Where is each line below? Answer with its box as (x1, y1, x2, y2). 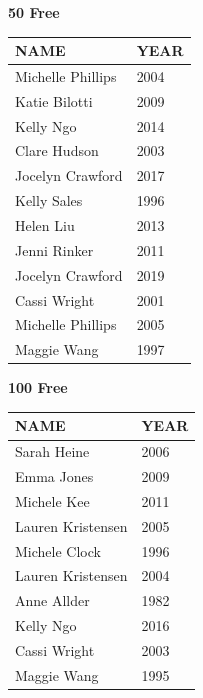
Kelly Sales (15, 190, 83, 211)
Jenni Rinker (15, 239, 94, 260)
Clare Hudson (15, 140, 99, 161)
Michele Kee (15, 490, 90, 511)
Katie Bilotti (15, 90, 93, 111)
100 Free (8, 377, 68, 398)
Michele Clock (15, 540, 101, 561)
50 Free (8, 2, 60, 22)
